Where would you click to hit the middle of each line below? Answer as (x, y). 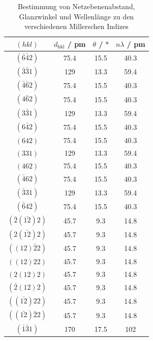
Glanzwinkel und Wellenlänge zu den (76, 16)
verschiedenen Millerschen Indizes (76, 26)
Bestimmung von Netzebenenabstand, (76, 6)
